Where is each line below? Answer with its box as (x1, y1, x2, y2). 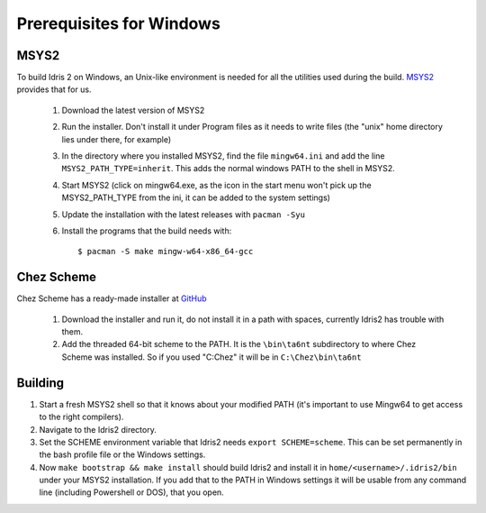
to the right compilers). (39, 411, 124, 423)
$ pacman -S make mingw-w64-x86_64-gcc (77, 246, 254, 257)
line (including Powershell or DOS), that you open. (39, 487, 224, 498)
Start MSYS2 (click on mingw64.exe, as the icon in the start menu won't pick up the (61, 179, 373, 190)
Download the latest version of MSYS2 (61, 105, 205, 115)
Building (16, 375, 65, 390)
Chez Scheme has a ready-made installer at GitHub (16, 293, 207, 304)
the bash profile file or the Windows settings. (39, 449, 206, 460)
